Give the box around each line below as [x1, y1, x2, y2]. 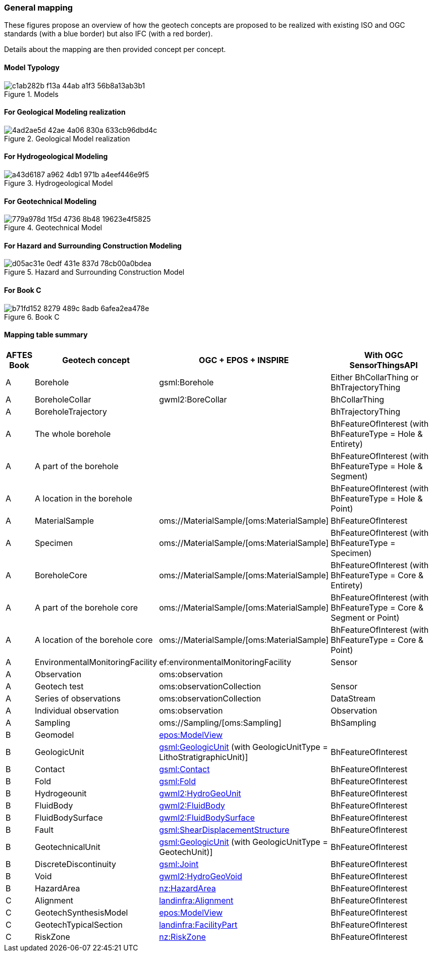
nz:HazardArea [159, 883, 216, 893]
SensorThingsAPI [349, 360, 418, 370]
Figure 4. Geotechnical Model [4, 223, 102, 232]
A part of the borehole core [35, 602, 138, 613]
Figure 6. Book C [4, 312, 60, 321]
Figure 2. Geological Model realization [4, 134, 130, 143]
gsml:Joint [159, 859, 199, 869]
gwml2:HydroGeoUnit [159, 788, 241, 798]
